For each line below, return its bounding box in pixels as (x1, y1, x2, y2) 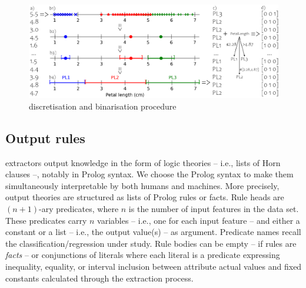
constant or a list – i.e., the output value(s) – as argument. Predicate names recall (5, 226, 301, 238)
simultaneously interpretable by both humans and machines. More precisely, (5, 179, 280, 191)
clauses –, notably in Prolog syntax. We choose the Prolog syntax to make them (5, 168, 294, 180)
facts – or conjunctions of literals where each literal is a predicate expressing (5, 249, 280, 261)
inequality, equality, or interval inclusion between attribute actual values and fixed (5, 260, 302, 272)
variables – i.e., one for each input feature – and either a (97, 214, 300, 226)
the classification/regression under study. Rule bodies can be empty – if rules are (5, 237, 297, 249)
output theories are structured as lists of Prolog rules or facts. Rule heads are (5, 191, 284, 203)
